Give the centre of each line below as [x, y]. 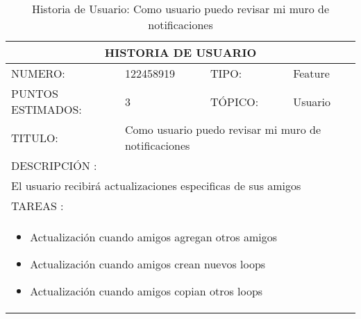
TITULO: [35, 137]
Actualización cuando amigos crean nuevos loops [148, 264]
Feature [311, 73]
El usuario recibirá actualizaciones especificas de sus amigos [156, 186]
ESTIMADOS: [47, 109]
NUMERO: [38, 73]
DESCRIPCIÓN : [54, 165]
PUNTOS [35, 93]
